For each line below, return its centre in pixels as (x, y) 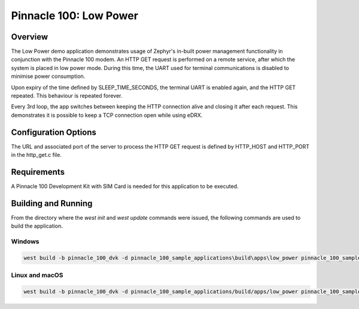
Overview (30, 37)
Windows (25, 241)
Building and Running (52, 203)
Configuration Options (54, 132)
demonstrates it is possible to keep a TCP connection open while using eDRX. (107, 115)
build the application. (37, 226)
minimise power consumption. (48, 76)
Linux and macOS (37, 275)
